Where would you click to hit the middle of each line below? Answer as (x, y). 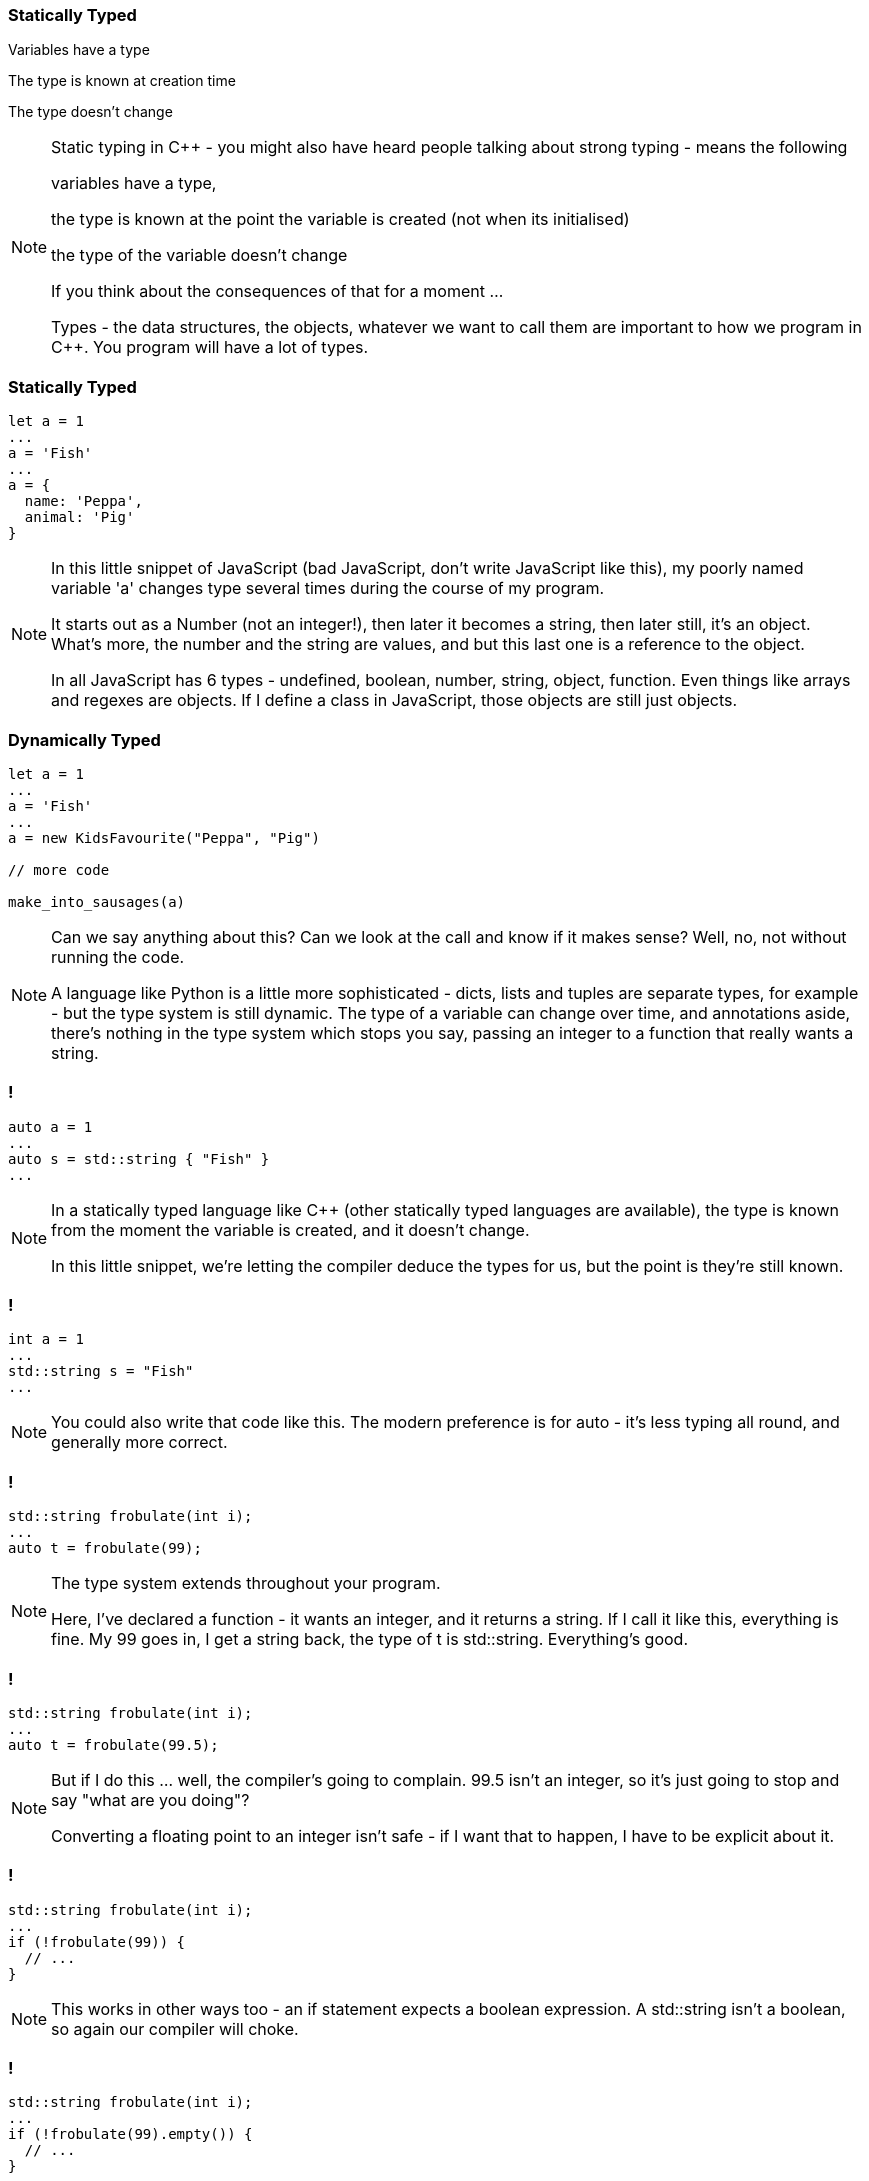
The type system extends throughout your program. (246, 1583)
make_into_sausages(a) (97, 901)
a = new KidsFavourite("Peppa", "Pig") (164, 837)
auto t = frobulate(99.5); (113, 1744)
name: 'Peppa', (83, 501)
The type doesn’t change (90, 112)
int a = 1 (46, 1339)
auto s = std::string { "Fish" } (139, 1158)
